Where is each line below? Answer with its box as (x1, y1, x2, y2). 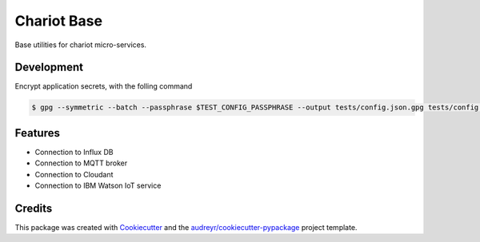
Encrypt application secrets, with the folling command (14, 81, 193, 91)
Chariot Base (14, 12, 103, 30)
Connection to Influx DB (34, 147, 114, 157)
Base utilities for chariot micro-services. (14, 40, 147, 50)
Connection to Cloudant (34, 169, 114, 179)
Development (14, 61, 84, 74)
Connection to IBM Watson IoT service (34, 181, 162, 191)
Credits (14, 201, 53, 215)
